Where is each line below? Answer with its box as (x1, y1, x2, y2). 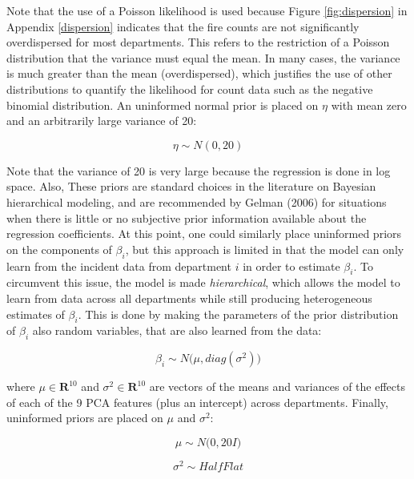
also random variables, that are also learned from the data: (32, 322, 322, 339)
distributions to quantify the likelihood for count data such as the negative (6, 80, 373, 97)
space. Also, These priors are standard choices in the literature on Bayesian (6, 178, 376, 195)
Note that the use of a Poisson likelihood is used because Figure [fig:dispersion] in (6, 2, 408, 18)
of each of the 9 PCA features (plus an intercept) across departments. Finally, (6, 393, 388, 410)
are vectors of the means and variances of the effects (149, 378, 405, 395)
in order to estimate (243, 257, 340, 274)
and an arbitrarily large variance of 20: (6, 112, 197, 129)
